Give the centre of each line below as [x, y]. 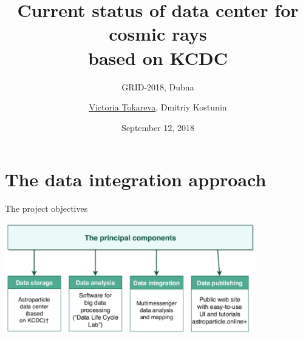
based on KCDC [158, 57]
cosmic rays [158, 34]
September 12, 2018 [158, 127]
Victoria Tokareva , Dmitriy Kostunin [158, 107]
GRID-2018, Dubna [158, 86]
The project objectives [46, 208]
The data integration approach [136, 179]
